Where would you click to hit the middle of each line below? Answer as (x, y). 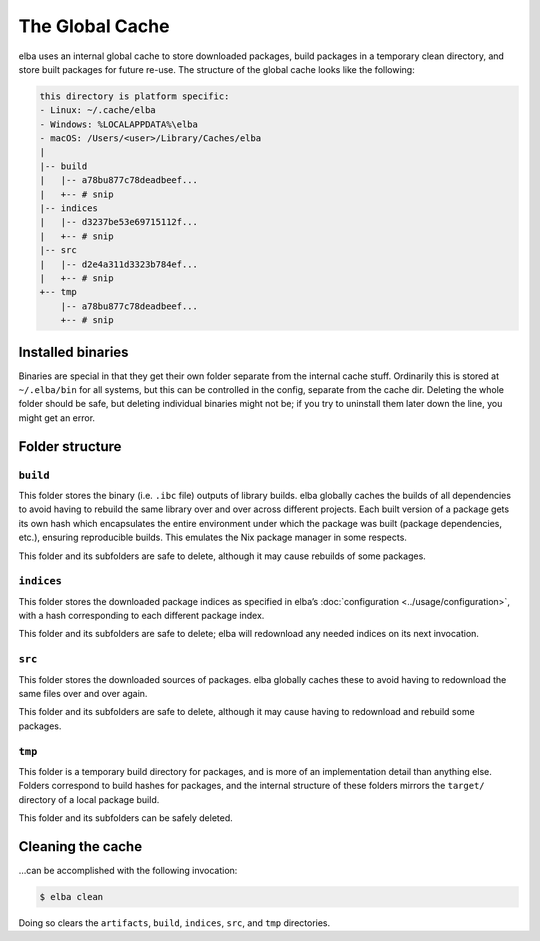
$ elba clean (71, 896)
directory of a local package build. (89, 799)
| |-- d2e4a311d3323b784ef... (119, 264)
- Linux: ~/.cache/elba (98, 110)
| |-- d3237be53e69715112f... (119, 222)
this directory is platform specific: (134, 96)
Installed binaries (73, 351)
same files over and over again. (83, 694)
